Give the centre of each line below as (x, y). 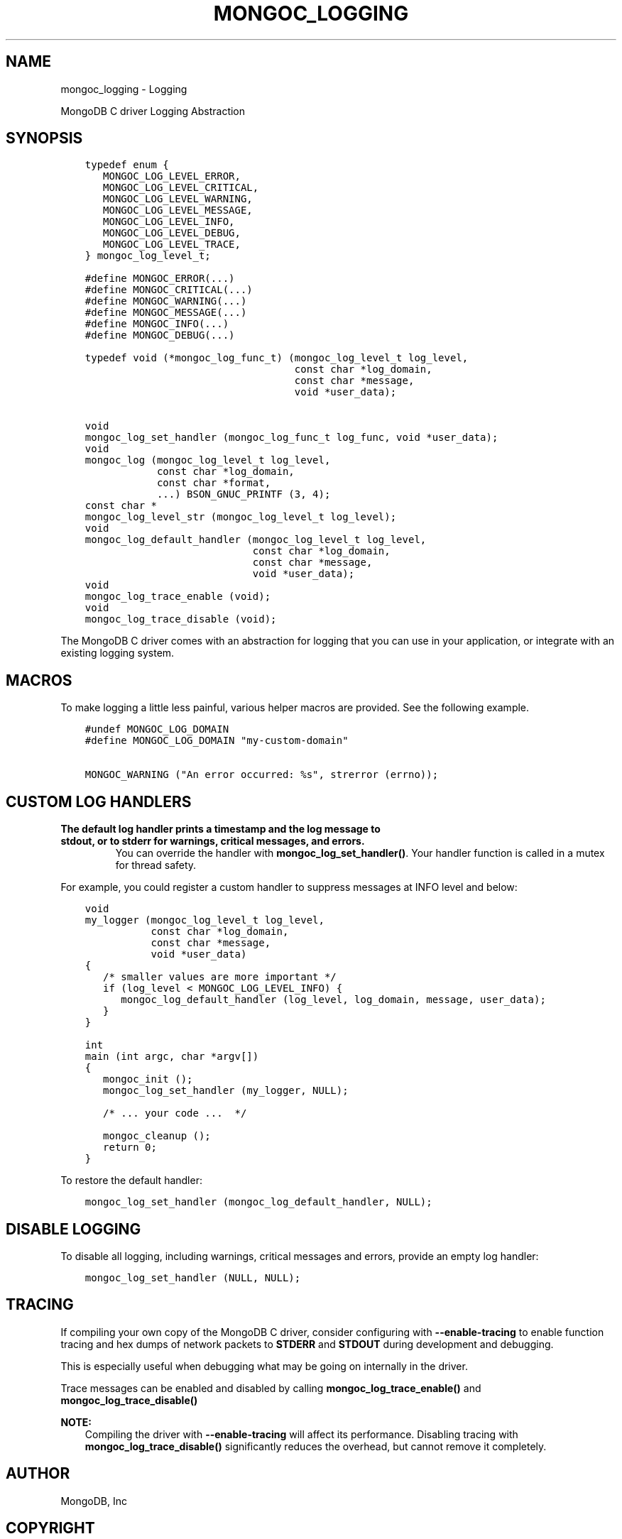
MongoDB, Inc (94, 1501)
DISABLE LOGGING (73, 1229)
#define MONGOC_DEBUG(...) (160, 335)
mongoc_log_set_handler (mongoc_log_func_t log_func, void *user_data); (291, 438)
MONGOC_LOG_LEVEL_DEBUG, (172, 233)
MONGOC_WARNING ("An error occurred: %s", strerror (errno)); (262, 775)
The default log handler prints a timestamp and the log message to (220, 829)
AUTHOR (38, 1474)
